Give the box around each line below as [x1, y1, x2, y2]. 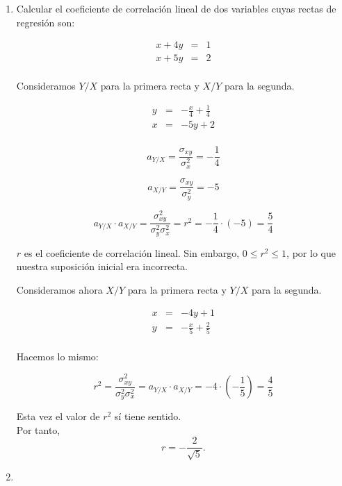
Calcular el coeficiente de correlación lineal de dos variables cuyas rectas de [16, 1, 336, 15]
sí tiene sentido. [114, 409, 181, 424]
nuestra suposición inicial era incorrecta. [16, 259, 188, 274]
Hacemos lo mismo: [16, 349, 99, 364]
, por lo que [286, 245, 336, 260]
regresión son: [16, 15, 75, 29]
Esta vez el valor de [16, 409, 100, 424]
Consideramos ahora [16, 282, 103, 296]
